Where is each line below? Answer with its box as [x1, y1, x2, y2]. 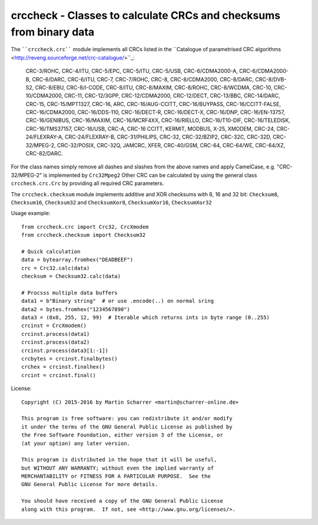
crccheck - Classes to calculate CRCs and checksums [11, 9, 281, 22]
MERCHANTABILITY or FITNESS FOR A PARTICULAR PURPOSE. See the [21, 473, 211, 480]
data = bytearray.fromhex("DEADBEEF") [21, 256, 134, 263]
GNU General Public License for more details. [21, 481, 158, 488]
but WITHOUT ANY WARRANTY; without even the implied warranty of [21, 464, 214, 471]
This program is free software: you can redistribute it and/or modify [21, 415, 233, 422]
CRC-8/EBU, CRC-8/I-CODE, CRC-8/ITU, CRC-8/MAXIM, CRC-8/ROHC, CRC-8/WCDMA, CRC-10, [35, 84, 273, 91]
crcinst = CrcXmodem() [21, 322, 87, 329]
